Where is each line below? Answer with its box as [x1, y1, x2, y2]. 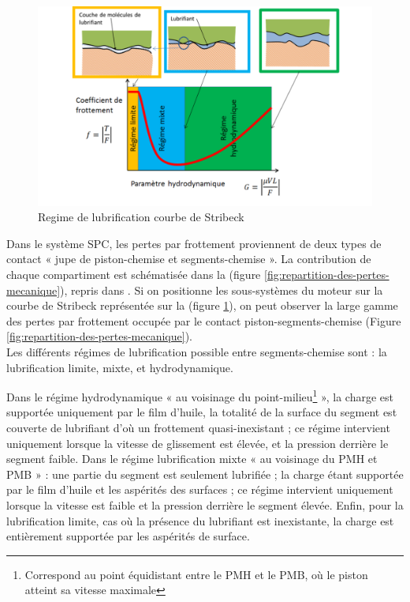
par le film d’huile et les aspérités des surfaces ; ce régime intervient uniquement [6, 481, 393, 498]
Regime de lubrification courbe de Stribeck [38, 209, 244, 225]
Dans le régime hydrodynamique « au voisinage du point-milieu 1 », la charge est [6, 386, 393, 404]
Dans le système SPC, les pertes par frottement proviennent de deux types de [6, 235, 382, 251]
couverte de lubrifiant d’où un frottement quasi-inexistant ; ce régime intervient [6, 419, 390, 435]
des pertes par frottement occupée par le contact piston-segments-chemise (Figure [6, 312, 401, 329]
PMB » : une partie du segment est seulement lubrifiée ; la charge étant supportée [6, 465, 404, 482]
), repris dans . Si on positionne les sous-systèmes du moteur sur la [60, 281, 383, 298]
